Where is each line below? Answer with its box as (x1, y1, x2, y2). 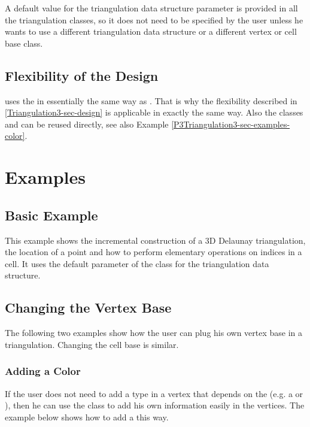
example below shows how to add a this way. (5, 410, 169, 423)
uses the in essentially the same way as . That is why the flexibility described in (5, 94, 297, 107)
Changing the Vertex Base (5, 298, 172, 317)
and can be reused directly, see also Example (5, 117, 169, 130)
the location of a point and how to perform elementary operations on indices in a (5, 246, 302, 258)
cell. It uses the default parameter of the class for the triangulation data (5, 257, 269, 269)
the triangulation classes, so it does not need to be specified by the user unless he (5, 13, 303, 26)
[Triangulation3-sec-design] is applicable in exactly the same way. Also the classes (5, 106, 303, 119)
